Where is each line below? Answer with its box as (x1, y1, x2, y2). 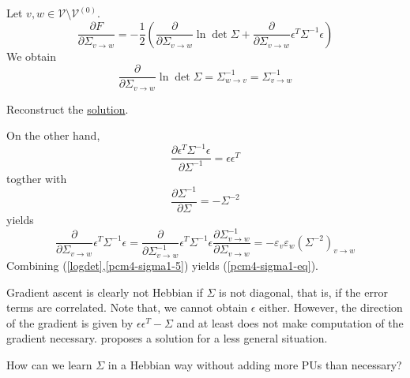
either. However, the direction (259, 299, 403, 316)
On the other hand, (6, 127, 100, 144)
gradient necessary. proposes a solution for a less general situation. (6, 330, 328, 346)
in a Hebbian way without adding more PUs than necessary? (107, 356, 402, 372)
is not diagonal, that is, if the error (219, 283, 388, 300)
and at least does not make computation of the (176, 314, 404, 331)
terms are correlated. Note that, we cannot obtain (6, 299, 248, 316)
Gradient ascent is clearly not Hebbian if (6, 283, 203, 300)
